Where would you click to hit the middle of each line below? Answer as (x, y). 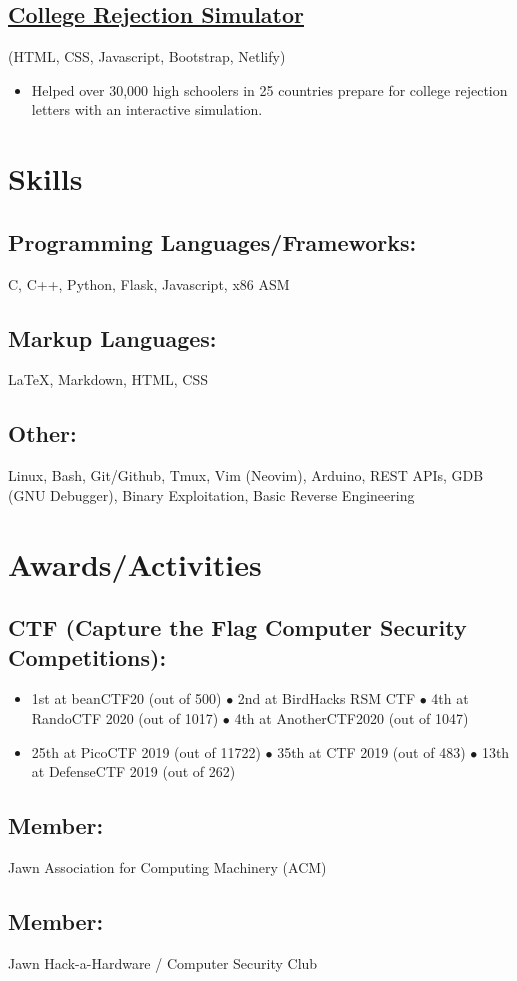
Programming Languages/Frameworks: (212, 241)
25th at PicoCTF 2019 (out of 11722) (146, 751)
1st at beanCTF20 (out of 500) (126, 698)
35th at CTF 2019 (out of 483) (371, 751)
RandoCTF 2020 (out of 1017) (125, 717)
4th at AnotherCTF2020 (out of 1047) (351, 717)
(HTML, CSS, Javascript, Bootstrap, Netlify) (147, 56)
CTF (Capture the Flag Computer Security (237, 627)
